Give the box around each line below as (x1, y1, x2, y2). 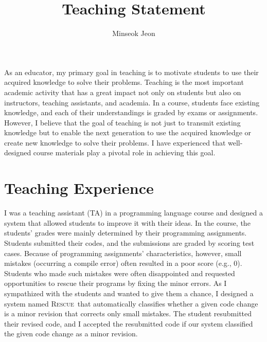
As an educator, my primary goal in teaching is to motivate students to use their (4, 66, 259, 77)
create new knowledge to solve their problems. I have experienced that (4, 137, 226, 148)
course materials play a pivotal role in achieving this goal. (33, 147, 216, 158)
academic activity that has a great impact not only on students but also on (4, 86, 241, 97)
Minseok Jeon (112, 28, 155, 39)
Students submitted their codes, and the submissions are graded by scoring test (4, 237, 255, 248)
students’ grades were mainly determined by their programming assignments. (4, 227, 247, 238)
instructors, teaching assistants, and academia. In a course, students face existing (4, 97, 260, 107)
